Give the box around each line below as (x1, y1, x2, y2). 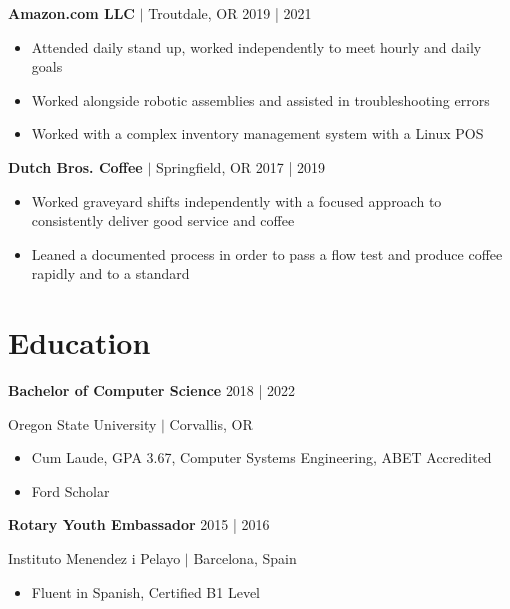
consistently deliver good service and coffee (31, 210, 295, 231)
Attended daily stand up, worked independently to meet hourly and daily (31, 36, 482, 57)
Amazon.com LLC (8, 3, 136, 23)
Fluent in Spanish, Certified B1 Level (31, 581, 261, 602)
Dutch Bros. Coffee (8, 156, 143, 177)
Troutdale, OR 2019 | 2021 (148, 3, 312, 23)
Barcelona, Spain (193, 548, 297, 569)
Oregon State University (8, 413, 157, 434)
